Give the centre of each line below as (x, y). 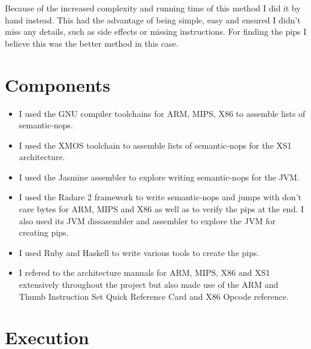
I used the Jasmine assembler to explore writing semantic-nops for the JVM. (159, 177)
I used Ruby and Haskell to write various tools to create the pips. (139, 252)
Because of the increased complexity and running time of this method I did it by (153, 8)
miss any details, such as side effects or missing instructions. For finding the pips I (156, 31)
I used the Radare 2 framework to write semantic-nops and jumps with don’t (160, 197)
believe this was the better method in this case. (92, 43)
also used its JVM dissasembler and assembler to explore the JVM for (147, 220)
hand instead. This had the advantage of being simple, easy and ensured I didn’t (153, 19)
